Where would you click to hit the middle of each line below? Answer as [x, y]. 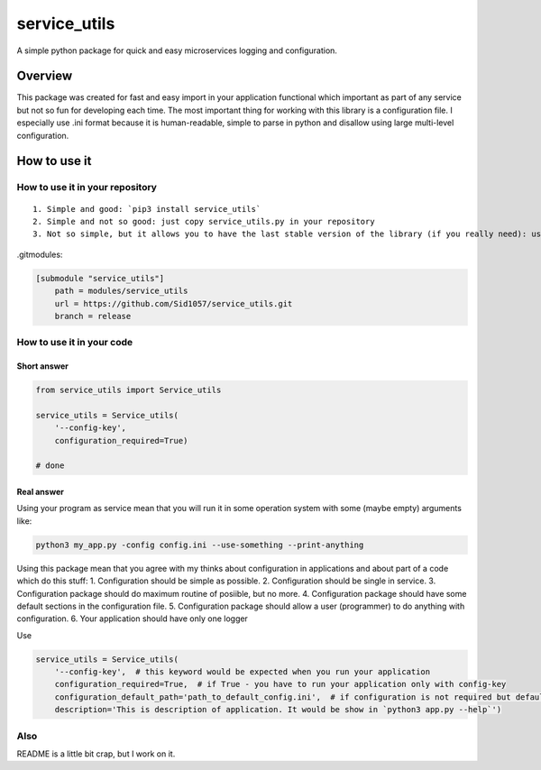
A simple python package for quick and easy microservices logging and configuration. [177, 50]
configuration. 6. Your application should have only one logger [132, 619]
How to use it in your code [75, 343]
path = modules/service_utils [121, 291]
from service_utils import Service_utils [128, 390]
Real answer [41, 492]
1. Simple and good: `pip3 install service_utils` [147, 209]
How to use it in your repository [87, 188]
